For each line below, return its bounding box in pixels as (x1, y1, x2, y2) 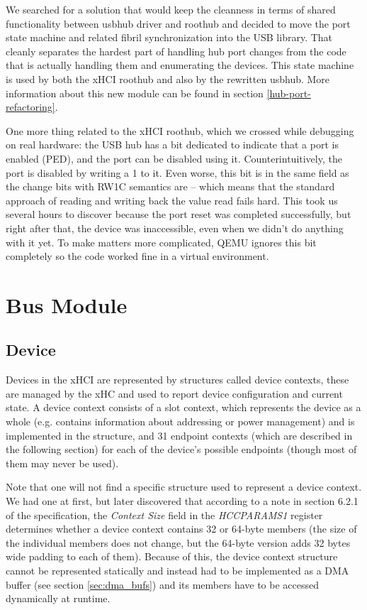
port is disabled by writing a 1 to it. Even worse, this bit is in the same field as (6, 165, 349, 180)
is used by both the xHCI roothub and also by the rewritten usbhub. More (6, 71, 330, 86)
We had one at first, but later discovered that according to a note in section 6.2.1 (6, 494, 358, 508)
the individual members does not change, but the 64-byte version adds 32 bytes (6, 535, 351, 550)
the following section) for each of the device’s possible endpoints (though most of (6, 442, 357, 457)
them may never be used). (6, 455, 119, 470)
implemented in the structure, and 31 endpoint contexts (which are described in (6, 427, 353, 442)
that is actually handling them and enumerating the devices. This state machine (6, 58, 354, 72)
